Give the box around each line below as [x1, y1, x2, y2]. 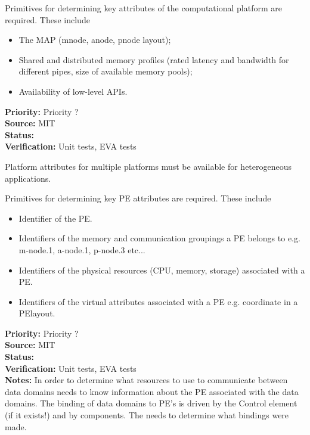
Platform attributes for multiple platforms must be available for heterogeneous [5, 160, 292, 172]
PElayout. [18, 307, 55, 319]
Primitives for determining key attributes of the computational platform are [5, 2, 282, 14]
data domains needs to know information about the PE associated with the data [5, 385, 299, 397]
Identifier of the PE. [18, 212, 92, 224]
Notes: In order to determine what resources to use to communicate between [5, 374, 288, 386]
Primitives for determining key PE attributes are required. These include [5, 192, 271, 204]
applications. [5, 172, 51, 184]
